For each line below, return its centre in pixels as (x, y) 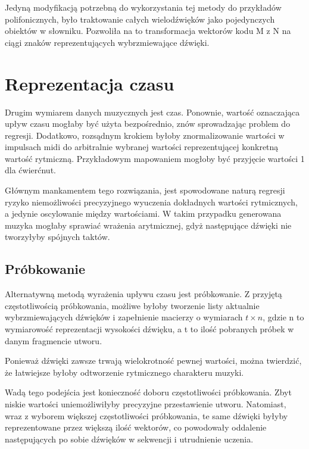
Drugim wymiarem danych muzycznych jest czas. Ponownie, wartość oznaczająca (152, 112)
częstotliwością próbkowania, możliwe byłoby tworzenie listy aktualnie (132, 305)
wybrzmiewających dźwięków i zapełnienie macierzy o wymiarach (124, 317)
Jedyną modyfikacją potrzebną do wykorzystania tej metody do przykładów (143, 7)
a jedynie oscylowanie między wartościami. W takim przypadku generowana (143, 213)
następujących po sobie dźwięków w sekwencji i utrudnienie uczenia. (129, 439)
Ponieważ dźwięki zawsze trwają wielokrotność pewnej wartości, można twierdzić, (153, 361)
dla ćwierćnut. (30, 170)
